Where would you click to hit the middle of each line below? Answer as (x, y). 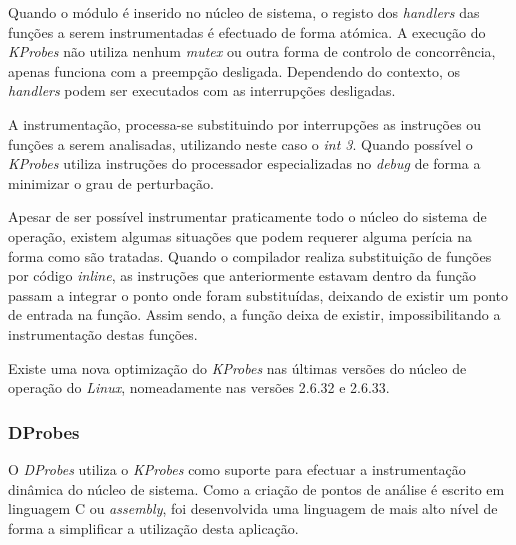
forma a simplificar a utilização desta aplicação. (153, 527)
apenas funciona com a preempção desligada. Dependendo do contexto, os (234, 70)
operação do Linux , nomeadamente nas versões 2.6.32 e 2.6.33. (199, 387)
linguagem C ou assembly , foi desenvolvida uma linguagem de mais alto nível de (253, 508)
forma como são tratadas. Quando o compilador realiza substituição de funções (250, 255)
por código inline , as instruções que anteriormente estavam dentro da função (242, 275)
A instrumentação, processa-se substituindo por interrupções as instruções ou (245, 123)
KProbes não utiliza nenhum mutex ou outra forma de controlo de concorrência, (252, 51)
